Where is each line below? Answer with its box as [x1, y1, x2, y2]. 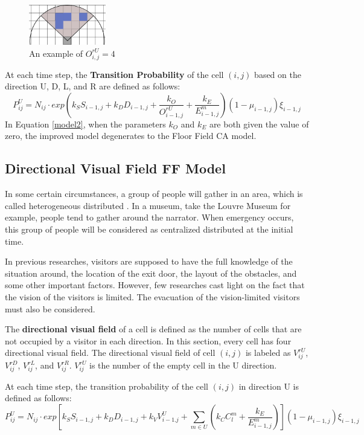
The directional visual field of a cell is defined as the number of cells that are [5, 323, 302, 335]
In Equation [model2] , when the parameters [5, 117, 166, 130]
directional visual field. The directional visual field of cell [5, 346, 216, 359]
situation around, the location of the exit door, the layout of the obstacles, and [5, 266, 297, 279]
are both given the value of [209, 117, 309, 130]
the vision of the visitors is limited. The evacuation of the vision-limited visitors [5, 291, 300, 303]
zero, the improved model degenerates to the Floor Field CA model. [5, 129, 257, 142]
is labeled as [245, 346, 291, 359]
